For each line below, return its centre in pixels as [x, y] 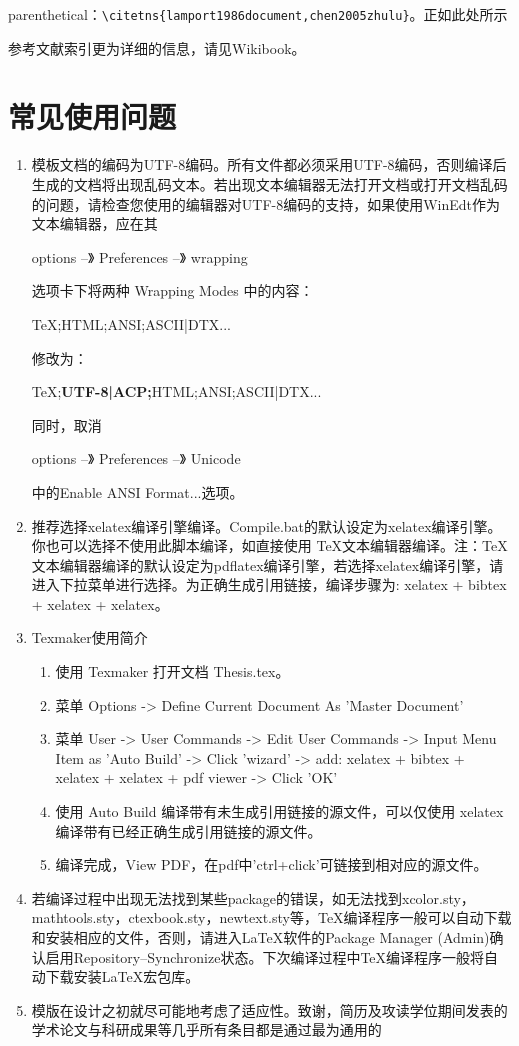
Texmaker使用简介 [89, 637]
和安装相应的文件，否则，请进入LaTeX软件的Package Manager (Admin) [260, 937]
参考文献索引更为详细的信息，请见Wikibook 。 [157, 47]
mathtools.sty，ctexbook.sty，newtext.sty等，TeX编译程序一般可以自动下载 [271, 917]
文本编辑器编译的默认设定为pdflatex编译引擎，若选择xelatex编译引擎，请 [267, 564]
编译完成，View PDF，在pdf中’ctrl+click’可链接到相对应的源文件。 [271, 864]
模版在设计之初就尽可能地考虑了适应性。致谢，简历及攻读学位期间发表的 [269, 1009]
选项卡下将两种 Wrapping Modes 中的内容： [172, 290]
